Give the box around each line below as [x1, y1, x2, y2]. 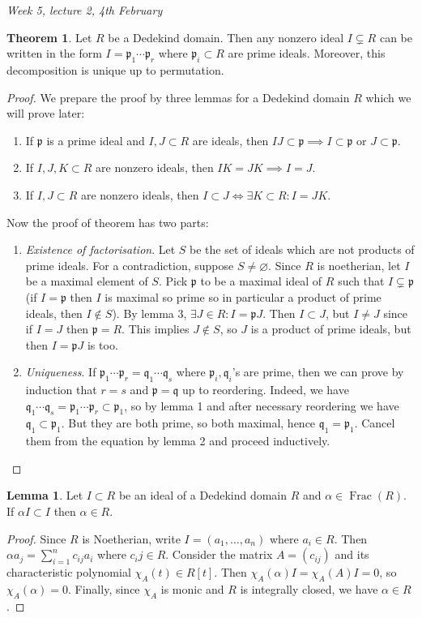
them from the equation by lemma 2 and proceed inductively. [25, 432, 330, 449]
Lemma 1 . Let [6, 487, 83, 504]
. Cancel [354, 414, 395, 431]
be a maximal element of [25, 273, 148, 290]
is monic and [160, 581, 224, 598]
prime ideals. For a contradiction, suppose [25, 256, 234, 273]
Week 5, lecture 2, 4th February [6, 2, 163, 18]
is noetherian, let [317, 256, 401, 273]
